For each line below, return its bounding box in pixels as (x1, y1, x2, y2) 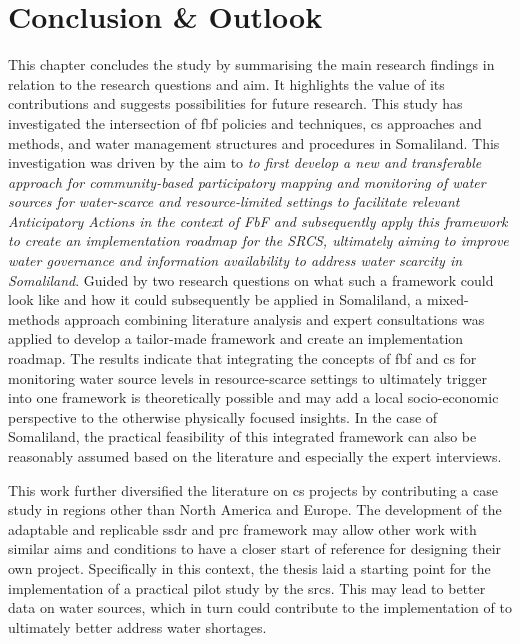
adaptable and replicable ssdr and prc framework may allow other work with (8, 518, 477, 539)
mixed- (427, 289, 469, 310)
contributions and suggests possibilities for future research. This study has (8, 93, 463, 114)
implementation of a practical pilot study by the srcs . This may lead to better (8, 577, 486, 598)
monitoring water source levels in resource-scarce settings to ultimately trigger (8, 367, 488, 388)
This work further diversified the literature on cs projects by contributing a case (8, 479, 498, 500)
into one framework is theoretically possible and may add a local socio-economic (8, 387, 499, 408)
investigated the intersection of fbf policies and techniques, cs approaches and (8, 112, 482, 133)
